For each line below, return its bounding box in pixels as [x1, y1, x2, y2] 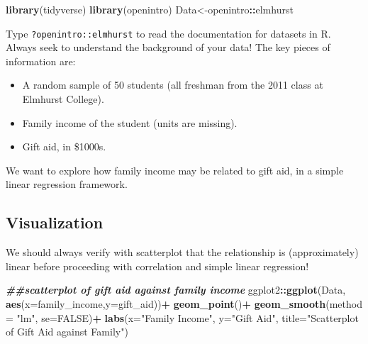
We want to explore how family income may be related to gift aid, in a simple [6, 162, 344, 177]
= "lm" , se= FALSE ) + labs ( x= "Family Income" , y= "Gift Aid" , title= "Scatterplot [6, 310, 359, 325]
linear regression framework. [6, 177, 128, 192]
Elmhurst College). [22, 91, 104, 106]
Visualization [6, 211, 104, 233]
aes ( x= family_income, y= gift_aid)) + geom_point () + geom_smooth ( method [6, 296, 362, 311]
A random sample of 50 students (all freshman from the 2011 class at [22, 77, 323, 92]
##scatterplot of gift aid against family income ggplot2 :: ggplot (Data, [6, 282, 346, 297]
